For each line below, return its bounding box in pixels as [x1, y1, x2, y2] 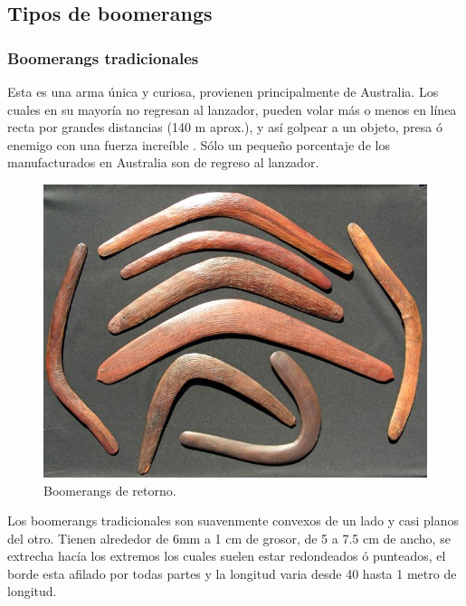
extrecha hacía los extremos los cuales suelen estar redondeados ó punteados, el [7, 546, 446, 565]
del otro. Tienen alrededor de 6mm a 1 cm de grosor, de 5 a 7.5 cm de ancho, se [7, 528, 451, 547]
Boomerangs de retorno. [43, 480, 176, 499]
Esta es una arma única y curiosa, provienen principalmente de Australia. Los [7, 82, 439, 100]
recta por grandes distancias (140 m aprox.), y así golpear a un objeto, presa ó [7, 118, 442, 137]
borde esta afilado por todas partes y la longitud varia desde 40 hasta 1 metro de [7, 563, 457, 582]
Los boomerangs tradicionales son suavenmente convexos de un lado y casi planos [7, 511, 460, 530]
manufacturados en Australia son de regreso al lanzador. [7, 153, 319, 172]
